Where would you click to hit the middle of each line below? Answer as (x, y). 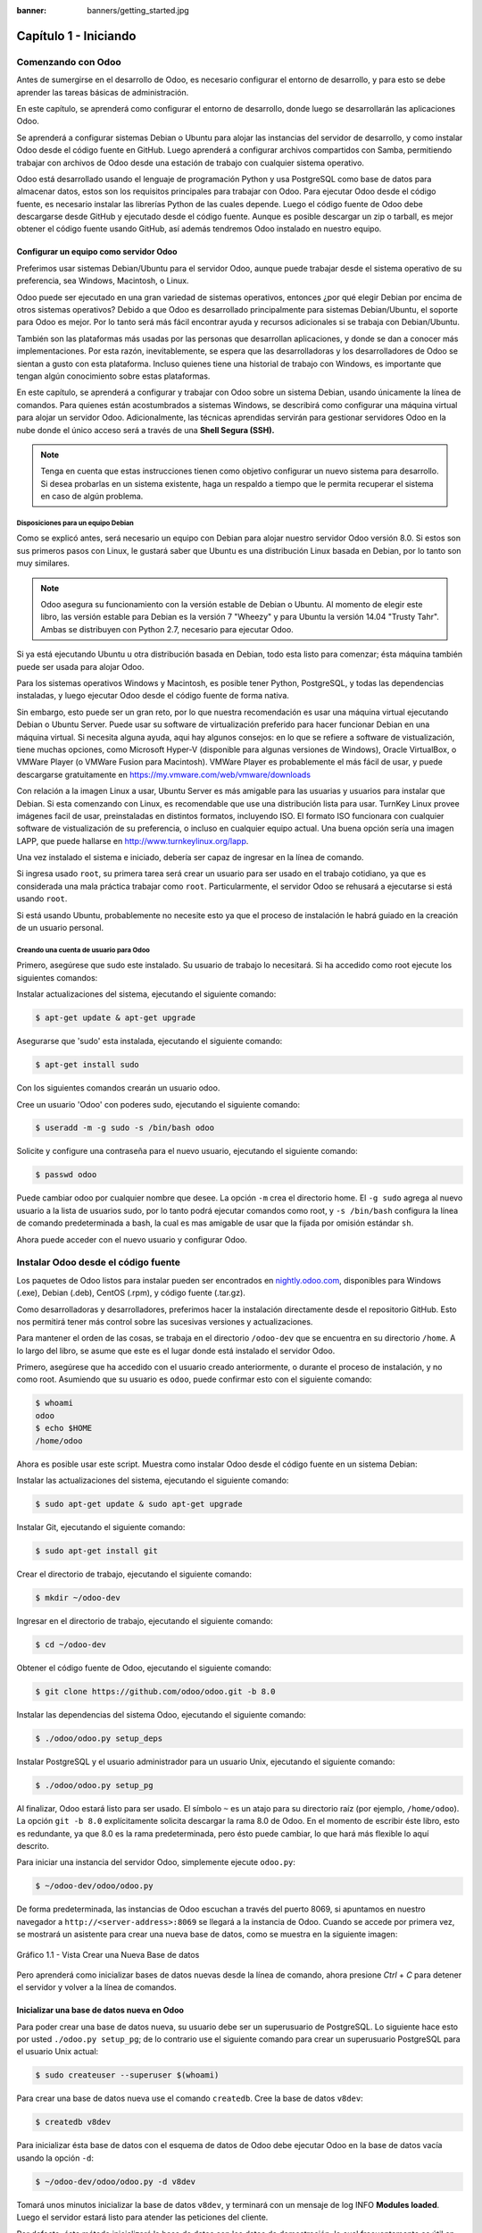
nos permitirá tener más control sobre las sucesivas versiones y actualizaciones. (165, 1321)
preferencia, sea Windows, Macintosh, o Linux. (103, 280)
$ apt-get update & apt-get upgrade (116, 1018)
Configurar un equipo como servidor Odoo (97, 252)
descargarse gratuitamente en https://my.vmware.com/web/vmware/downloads (164, 774)
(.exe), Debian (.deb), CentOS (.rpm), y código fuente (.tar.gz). (131, 1293)
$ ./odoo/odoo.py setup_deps (99, 1738)
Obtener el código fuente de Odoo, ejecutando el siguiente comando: (144, 1668)
